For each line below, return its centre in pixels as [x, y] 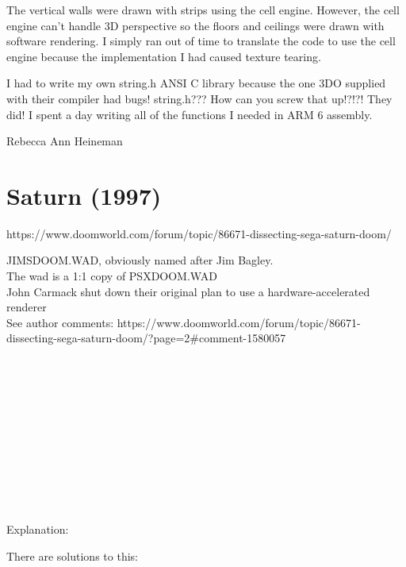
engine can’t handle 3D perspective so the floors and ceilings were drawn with [195, 25]
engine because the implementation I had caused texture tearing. [164, 56]
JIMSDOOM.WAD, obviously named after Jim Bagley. [140, 260]
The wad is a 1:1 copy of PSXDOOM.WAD [112, 276]
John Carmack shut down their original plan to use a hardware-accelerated [188, 291]
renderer [27, 307]
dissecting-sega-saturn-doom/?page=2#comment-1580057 [146, 338]
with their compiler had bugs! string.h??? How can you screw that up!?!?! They [199, 98]
